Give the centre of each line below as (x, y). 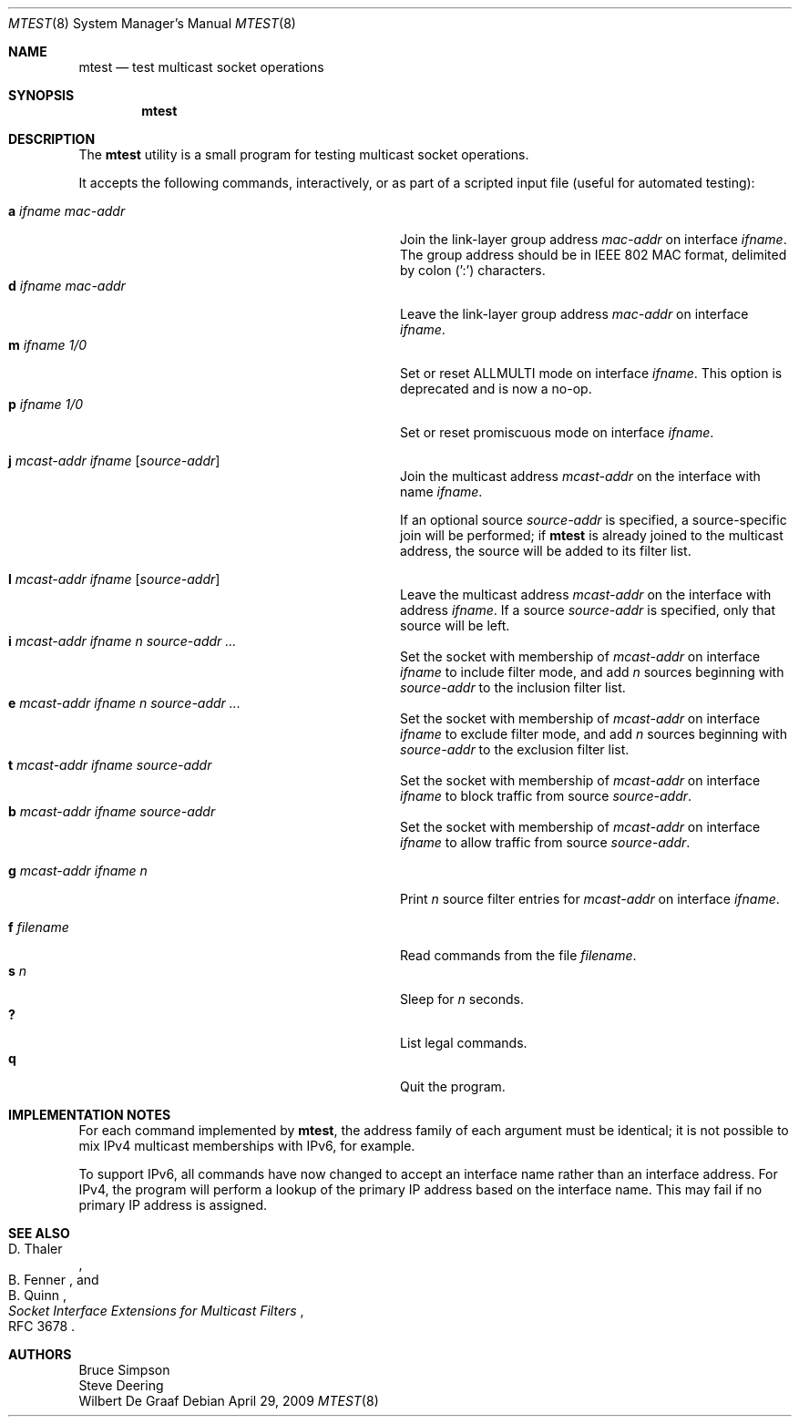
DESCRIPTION (52, 139)
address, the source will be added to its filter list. (546, 551)
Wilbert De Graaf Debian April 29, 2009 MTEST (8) (229, 1401)
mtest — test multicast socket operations (201, 67)
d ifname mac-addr (67, 286)
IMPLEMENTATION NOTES (90, 1115)
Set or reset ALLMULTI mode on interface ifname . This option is (591, 373)
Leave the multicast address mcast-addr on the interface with (586, 594)
